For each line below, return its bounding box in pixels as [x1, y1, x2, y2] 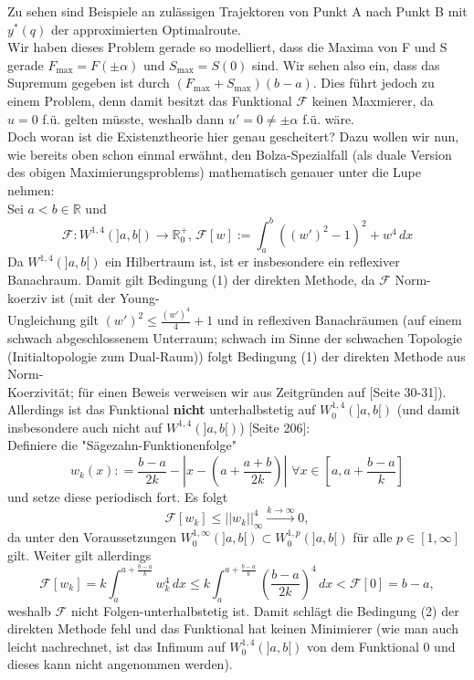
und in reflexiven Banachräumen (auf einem [216, 310, 462, 330]
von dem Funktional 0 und [307, 636, 456, 655]
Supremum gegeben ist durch [7, 73, 170, 92]
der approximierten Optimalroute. [50, 19, 241, 38]
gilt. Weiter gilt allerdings [7, 545, 152, 564]
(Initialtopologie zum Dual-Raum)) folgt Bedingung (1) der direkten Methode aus [7, 346, 466, 365]
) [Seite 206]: [239, 417, 311, 436]
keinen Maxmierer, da [311, 90, 434, 110]
